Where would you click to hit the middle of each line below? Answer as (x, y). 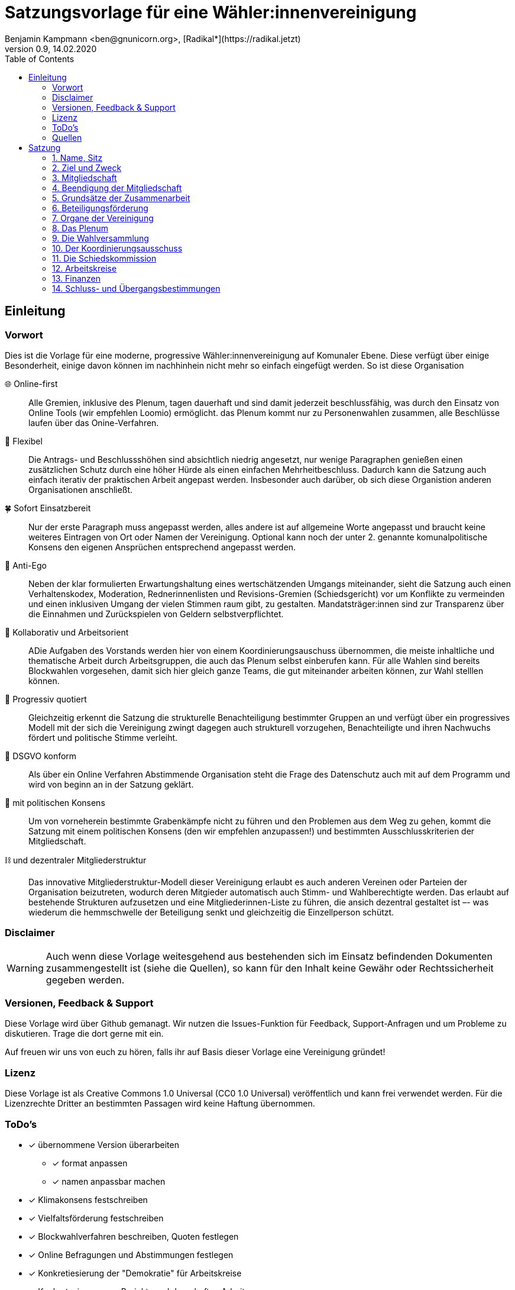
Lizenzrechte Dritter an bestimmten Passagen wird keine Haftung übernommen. (160, 1104)
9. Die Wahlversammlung (101, 238)
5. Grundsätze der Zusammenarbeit (121, 198)
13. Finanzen (77, 278)
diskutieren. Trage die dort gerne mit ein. (84, 1034)
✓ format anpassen (90, 1163)
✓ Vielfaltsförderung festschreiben (96, 1218)
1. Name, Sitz (77, 157)
